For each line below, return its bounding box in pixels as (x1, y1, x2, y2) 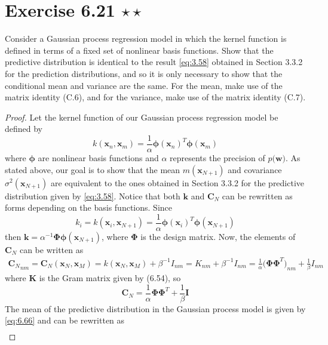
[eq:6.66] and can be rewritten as (5, 314, 125, 326)
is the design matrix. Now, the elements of (140, 230, 296, 242)
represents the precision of (170, 151, 265, 164)
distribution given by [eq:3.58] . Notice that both (5, 189, 180, 202)
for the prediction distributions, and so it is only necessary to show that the (5, 67, 283, 79)
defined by (5, 122, 43, 135)
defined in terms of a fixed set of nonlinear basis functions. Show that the (5, 44, 274, 56)
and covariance (228, 163, 282, 175)
